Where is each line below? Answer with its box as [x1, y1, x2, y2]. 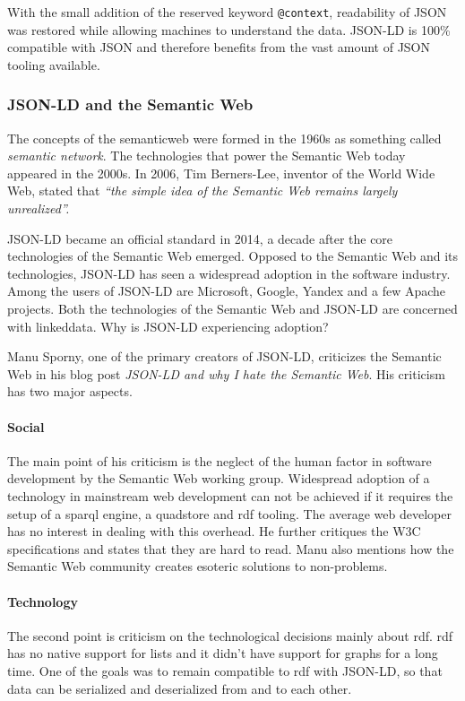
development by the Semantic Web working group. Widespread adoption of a [7, 469, 430, 488]
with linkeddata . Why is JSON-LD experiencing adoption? [7, 316, 329, 335]
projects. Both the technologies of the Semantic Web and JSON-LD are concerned [7, 299, 458, 317]
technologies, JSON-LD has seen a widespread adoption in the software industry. [7, 264, 451, 282]
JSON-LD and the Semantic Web [7, 93, 254, 116]
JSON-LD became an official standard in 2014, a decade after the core [7, 229, 393, 247]
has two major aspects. [7, 382, 133, 401]
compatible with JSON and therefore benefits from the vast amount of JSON [7, 38, 431, 56]
